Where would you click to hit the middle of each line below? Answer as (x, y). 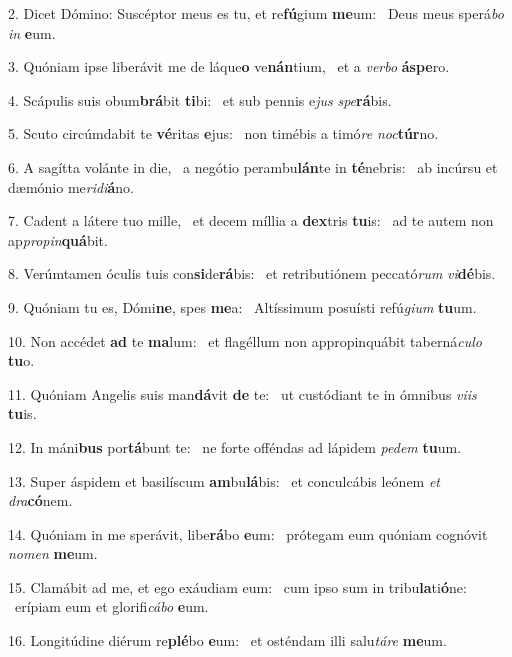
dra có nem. (40, 500)
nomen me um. (53, 553)
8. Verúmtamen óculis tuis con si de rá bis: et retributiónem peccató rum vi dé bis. (252, 273)
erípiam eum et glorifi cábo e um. (111, 606)
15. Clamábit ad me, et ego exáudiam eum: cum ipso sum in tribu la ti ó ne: (237, 586)
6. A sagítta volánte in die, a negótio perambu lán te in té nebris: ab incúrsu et (253, 166)
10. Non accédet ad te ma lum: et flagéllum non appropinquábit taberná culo (245, 340)
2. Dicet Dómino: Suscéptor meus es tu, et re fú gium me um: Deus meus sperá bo (256, 13)
